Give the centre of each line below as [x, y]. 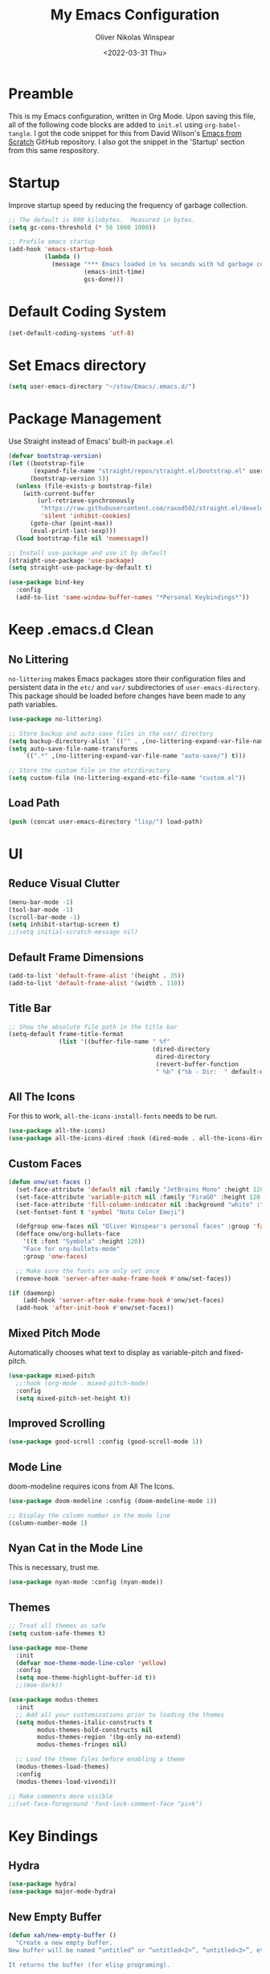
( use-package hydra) [43, 1884]
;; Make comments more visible [61, 1796]
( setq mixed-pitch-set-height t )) [73, 1398]
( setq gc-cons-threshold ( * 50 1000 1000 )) [82, 227]
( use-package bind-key [46, 582]
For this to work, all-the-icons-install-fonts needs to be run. [113, 1116]
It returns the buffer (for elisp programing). [90, 1965]
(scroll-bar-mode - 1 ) [45, 917]
